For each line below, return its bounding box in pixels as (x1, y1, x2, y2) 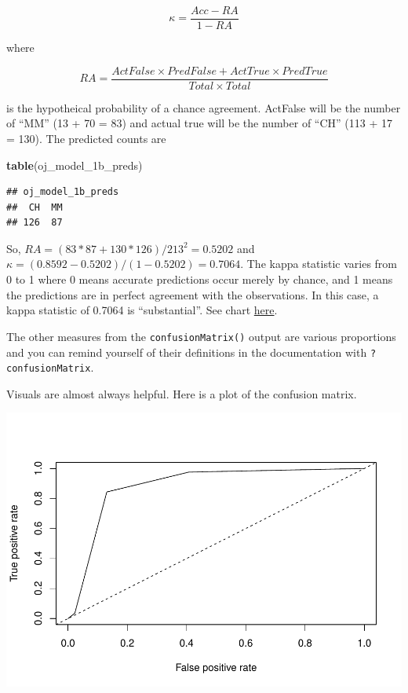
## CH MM (6, 201, 63, 213)
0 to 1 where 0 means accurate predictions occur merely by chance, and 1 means (6, 271, 393, 288)
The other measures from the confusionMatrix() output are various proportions (6, 328, 396, 344)
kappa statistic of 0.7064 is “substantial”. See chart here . (6, 302, 278, 318)
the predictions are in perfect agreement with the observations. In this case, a (6, 286, 379, 302)
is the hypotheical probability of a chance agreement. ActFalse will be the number (6, 99, 401, 115)
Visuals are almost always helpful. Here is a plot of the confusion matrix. (6, 385, 357, 401)
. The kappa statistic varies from (240, 255, 397, 272)
